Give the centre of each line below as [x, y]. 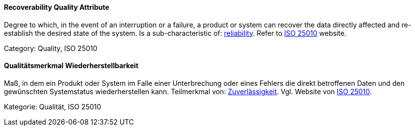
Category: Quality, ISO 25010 [51, 48]
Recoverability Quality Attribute [57, 7]
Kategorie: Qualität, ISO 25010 [53, 106]
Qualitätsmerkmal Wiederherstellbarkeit [71, 66]
